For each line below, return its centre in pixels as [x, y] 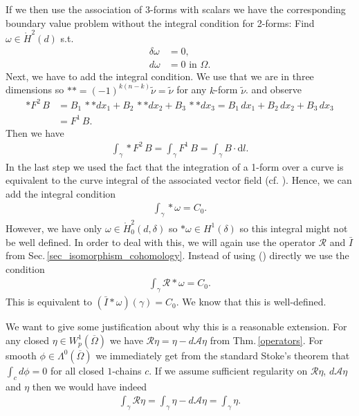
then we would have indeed [90, 386]
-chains [127, 370]
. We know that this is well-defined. [251, 302]
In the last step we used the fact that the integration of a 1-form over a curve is [175, 166]
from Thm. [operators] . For [266, 340]
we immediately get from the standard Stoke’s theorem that [223, 355]
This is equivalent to [49, 302]
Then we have [35, 132]
